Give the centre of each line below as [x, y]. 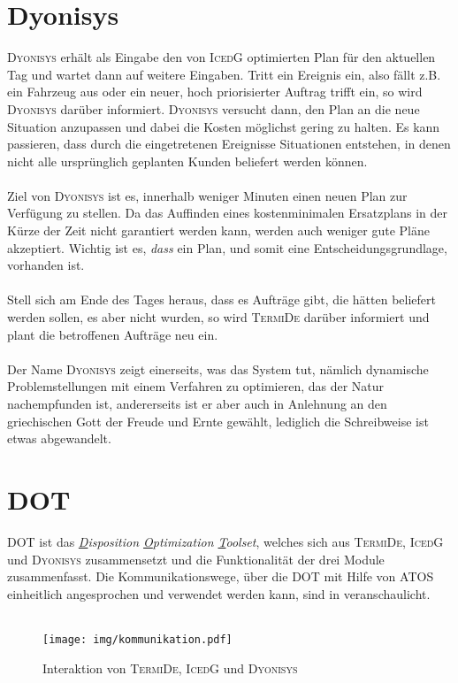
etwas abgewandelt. [59, 438]
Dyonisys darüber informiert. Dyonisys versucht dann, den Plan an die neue [214, 108]
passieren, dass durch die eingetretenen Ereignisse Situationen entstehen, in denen [229, 144]
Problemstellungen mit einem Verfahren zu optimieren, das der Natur [196, 386]
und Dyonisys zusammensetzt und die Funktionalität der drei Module [196, 559]
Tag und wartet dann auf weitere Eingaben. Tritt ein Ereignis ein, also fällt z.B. [224, 74]
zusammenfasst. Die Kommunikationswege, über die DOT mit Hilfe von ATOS [221, 576]
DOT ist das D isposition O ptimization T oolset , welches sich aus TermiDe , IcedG [225, 541]
